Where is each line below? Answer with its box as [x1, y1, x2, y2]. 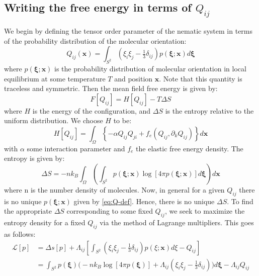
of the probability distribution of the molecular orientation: [4, 35, 187, 46]
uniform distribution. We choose [4, 115, 103, 126]
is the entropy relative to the [165, 105, 254, 116]
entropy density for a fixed [4, 217, 85, 228]
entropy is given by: [4, 153, 65, 163]
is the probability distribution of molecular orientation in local [54, 63, 246, 73]
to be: [113, 115, 132, 126]
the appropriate [4, 206, 52, 216]
